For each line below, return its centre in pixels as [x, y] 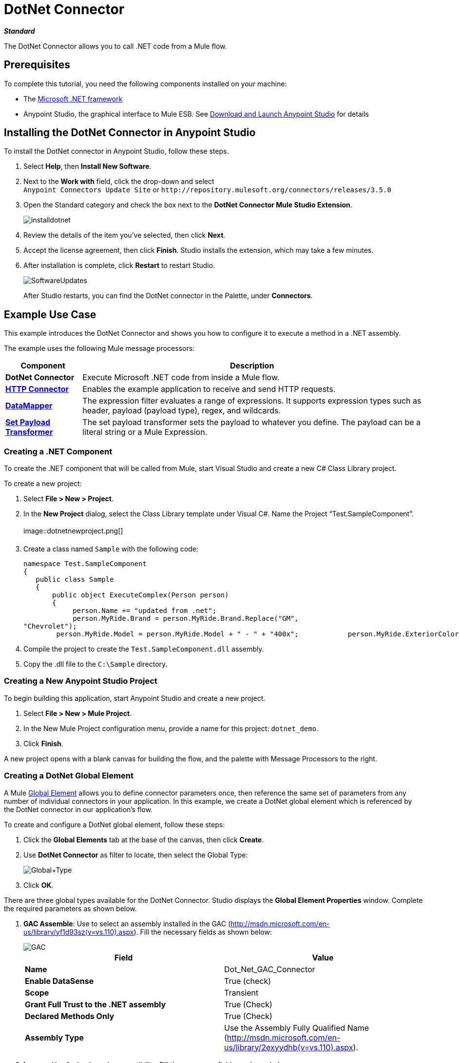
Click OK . [38, 885]
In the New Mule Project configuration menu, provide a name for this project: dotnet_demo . [171, 728]
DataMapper [29, 406]
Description [252, 366]
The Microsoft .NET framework [73, 99]
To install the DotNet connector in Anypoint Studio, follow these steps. [116, 151]
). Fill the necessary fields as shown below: [203, 932]
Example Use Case [50, 314]
